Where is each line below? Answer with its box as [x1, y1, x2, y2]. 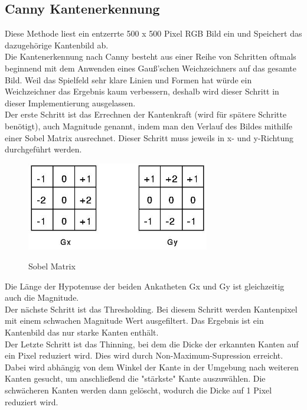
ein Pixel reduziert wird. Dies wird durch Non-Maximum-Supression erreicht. [5, 349, 283, 362]
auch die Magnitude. [5, 291, 79, 304]
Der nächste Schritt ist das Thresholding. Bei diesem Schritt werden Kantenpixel [5, 302, 298, 315]
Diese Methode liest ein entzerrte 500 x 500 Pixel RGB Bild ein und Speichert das [5, 27, 302, 40]
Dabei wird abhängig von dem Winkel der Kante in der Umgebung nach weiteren [5, 360, 299, 373]
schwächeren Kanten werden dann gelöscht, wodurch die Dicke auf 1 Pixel [5, 383, 272, 396]
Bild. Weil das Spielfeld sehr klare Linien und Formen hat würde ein [5, 73, 252, 86]
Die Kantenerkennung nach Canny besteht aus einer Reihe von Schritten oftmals [5, 50, 296, 63]
